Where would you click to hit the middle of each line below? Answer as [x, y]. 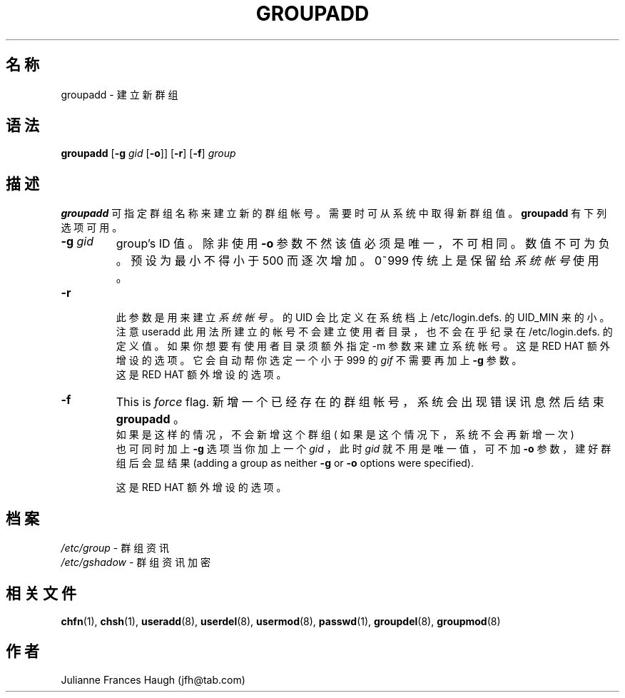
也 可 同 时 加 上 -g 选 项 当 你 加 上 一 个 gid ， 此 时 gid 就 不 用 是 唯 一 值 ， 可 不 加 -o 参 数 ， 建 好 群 [364, 449]
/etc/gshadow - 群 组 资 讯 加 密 [136, 562]
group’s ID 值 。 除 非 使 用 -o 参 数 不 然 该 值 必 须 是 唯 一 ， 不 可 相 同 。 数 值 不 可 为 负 [363, 244]
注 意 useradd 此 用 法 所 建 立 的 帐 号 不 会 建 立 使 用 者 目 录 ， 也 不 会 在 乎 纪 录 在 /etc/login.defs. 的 [364, 332]
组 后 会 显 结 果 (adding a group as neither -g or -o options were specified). [295, 463]
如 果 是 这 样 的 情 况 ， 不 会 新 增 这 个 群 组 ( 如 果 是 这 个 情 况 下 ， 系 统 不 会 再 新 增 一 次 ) [345, 435]
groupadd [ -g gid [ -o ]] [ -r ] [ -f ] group [148, 153]
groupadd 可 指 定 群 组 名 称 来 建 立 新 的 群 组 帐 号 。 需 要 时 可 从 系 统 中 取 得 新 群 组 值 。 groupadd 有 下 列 [334, 213]
